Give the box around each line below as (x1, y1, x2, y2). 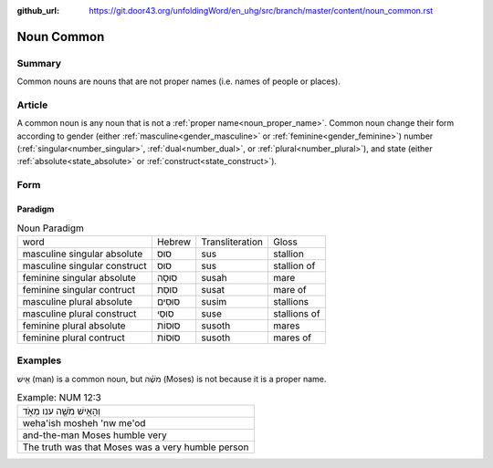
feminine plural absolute (22, 319, 127, 332)
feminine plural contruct (22, 331, 125, 344)
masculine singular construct (22, 259, 147, 272)
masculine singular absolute (22, 247, 143, 260)
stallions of (272, 307, 320, 319)
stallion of (272, 259, 316, 272)
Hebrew (156, 235, 192, 248)
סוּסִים (156, 295, 181, 307)
